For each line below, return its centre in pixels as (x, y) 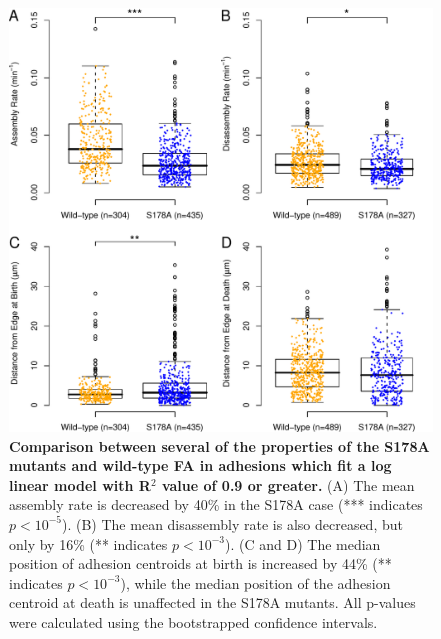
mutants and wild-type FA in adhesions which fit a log (200, 465)
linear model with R (80, 484)
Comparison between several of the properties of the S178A (219, 445)
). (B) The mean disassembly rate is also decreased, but (232, 523)
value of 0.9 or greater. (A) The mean (288, 484)
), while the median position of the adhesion (255, 582)
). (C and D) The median (303, 543)
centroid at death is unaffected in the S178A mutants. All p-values (212, 602)
